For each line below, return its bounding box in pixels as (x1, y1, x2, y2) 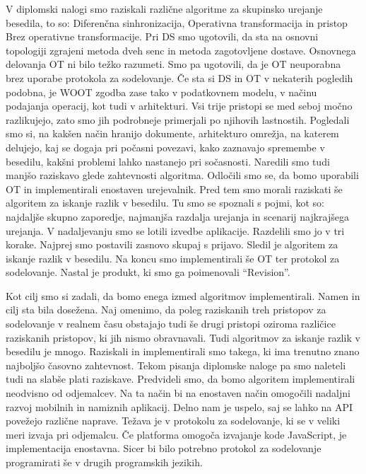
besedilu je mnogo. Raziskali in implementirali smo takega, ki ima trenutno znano (6, 344, 360, 359)
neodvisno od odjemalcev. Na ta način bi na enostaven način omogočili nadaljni (6, 386, 350, 400)
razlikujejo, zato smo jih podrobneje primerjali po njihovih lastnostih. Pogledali (6, 112, 350, 127)
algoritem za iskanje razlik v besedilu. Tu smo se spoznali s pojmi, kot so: (6, 195, 324, 210)
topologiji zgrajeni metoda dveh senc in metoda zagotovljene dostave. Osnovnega (6, 42, 356, 57)
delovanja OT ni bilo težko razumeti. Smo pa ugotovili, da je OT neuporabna (6, 57, 341, 71)
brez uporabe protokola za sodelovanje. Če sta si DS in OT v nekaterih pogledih (6, 70, 353, 85)
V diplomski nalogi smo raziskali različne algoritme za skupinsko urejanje (6, 1, 323, 16)
